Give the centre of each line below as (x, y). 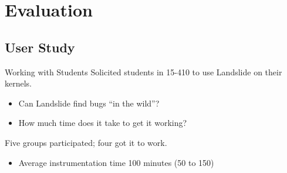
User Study (40, 47)
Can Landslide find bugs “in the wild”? (89, 103)
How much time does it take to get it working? (103, 123)
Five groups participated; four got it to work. (86, 142)
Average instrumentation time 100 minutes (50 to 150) (116, 162)
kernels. (18, 83)
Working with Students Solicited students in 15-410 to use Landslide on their (143, 71)
